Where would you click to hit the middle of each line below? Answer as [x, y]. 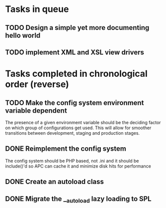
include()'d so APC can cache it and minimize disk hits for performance [78, 166]
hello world [23, 35]
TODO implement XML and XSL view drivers [75, 52]
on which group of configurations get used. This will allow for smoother [78, 128]
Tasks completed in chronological [76, 74]
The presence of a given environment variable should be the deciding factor [83, 122]
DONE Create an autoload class [55, 182]
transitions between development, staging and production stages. [73, 133]
